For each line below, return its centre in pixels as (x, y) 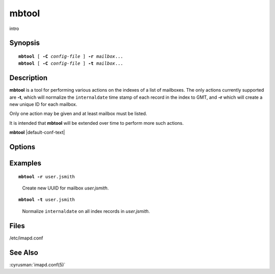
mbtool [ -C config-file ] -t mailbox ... (71, 63)
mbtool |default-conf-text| (37, 132)
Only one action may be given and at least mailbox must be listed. (78, 114)
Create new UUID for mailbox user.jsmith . (65, 188)
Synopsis (25, 43)
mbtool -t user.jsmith (47, 200)
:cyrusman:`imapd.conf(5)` (37, 264)
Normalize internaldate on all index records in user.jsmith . (86, 211)
